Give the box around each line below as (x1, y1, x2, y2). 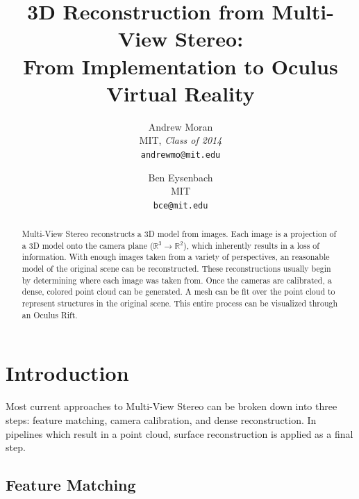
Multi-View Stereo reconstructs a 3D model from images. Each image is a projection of (22, 228, 337, 240)
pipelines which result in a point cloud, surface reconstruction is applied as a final (6, 426, 353, 441)
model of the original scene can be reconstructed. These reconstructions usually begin (22, 263, 331, 275)
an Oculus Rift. (22, 309, 78, 320)
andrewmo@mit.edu (140, 149, 221, 160)
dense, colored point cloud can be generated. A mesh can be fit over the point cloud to (22, 286, 335, 297)
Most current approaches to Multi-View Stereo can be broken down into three (6, 399, 337, 414)
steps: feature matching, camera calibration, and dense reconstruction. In (6, 412, 317, 427)
